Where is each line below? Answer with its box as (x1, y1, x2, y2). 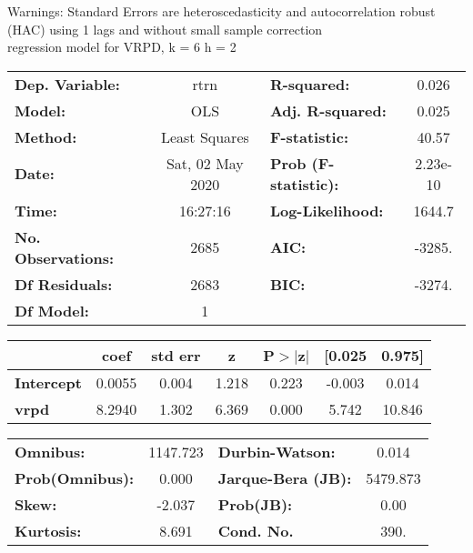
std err (151, 344, 201, 366)
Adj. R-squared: (269, 99, 387, 121)
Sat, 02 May (166, 152, 244, 174)
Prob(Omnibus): (15, 467, 135, 488)
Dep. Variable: (15, 73, 120, 95)
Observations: (15, 246, 115, 268)
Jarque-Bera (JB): (217, 467, 352, 488)
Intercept (15, 371, 82, 393)
